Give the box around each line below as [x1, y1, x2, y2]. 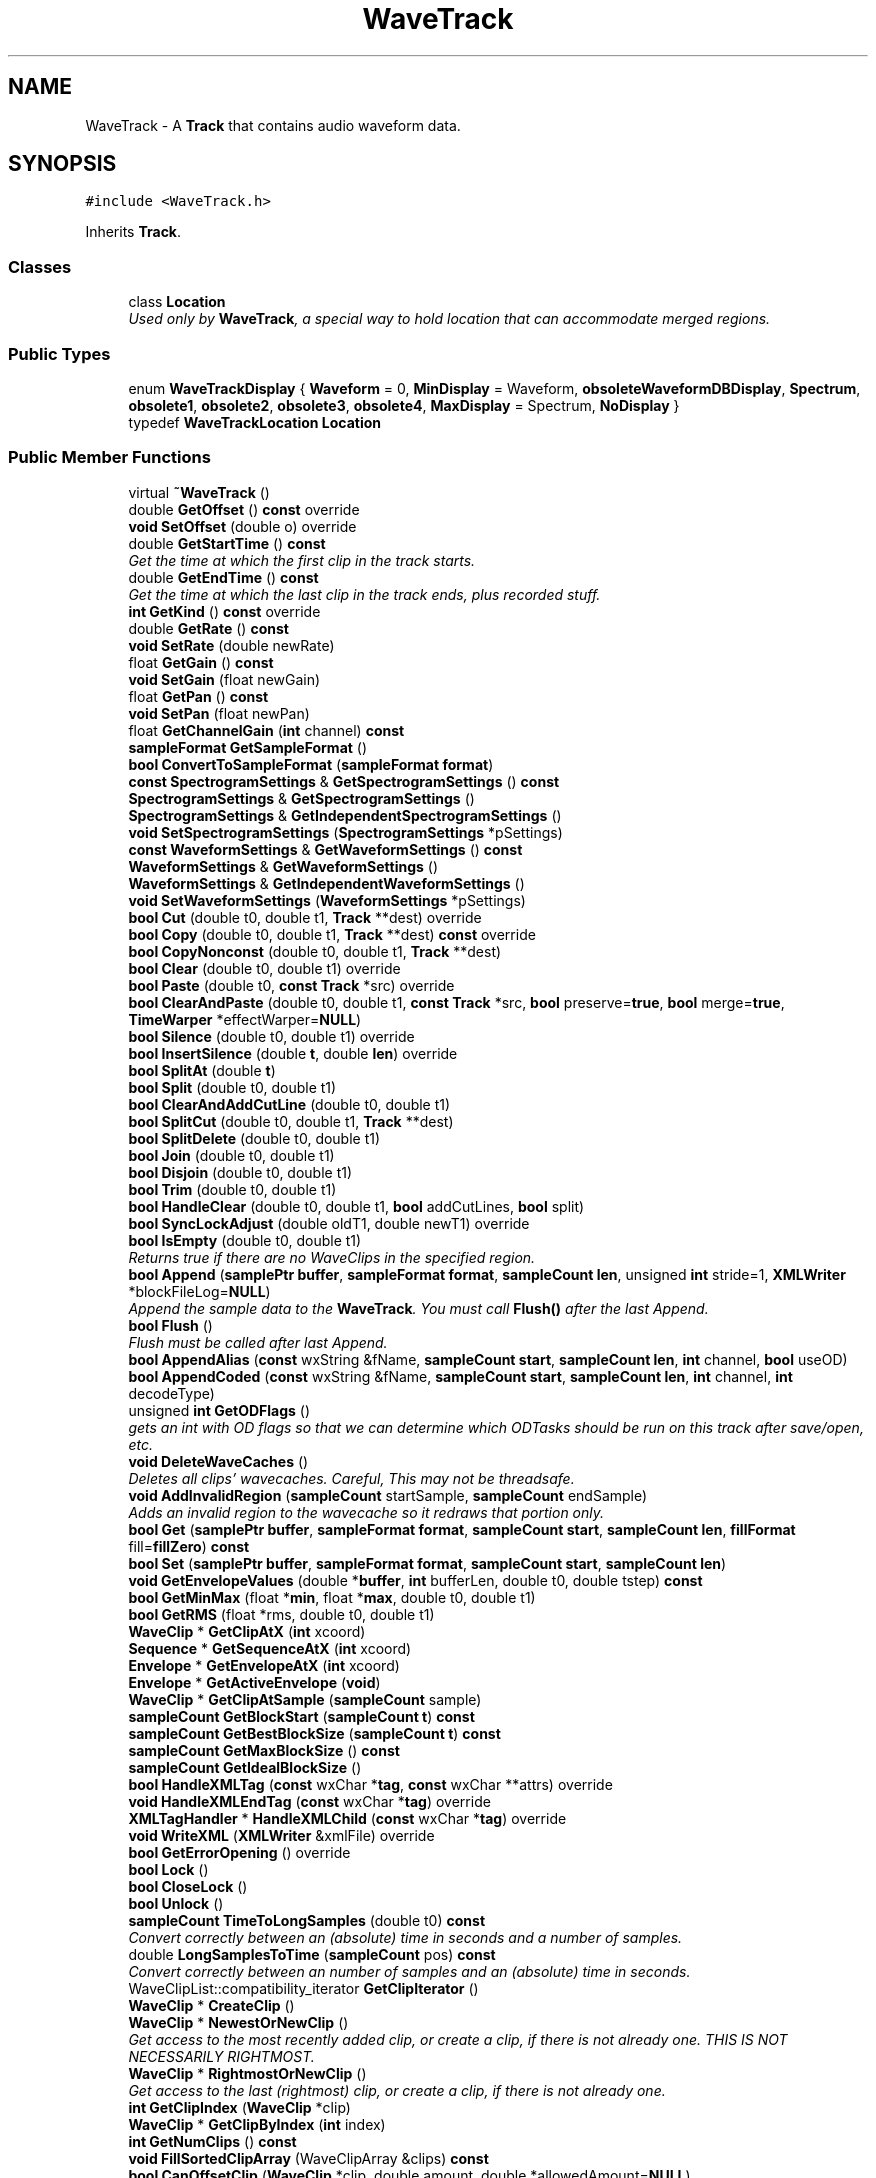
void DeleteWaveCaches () [128, 1452, 309, 1470]
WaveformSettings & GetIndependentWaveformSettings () [128, 874, 525, 892]
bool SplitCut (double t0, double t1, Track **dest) [128, 1112, 454, 1130]
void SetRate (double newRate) [128, 636, 335, 654]
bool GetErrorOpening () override [128, 1843, 351, 1861]
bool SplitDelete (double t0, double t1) [128, 1129, 381, 1147]
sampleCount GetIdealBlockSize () [128, 1758, 362, 1776]
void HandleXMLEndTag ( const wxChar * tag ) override [128, 1792, 491, 1810]
